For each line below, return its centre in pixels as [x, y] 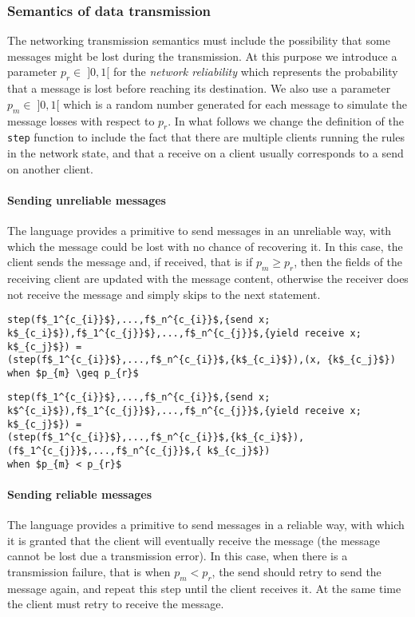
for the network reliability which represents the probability [255, 72]
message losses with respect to [81, 120]
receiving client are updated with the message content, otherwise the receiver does [208, 279]
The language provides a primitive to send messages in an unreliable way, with [200, 231]
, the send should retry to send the [296, 571]
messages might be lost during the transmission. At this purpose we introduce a [202, 56]
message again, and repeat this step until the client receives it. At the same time [204, 588]
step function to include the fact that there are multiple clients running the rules [206, 137]
